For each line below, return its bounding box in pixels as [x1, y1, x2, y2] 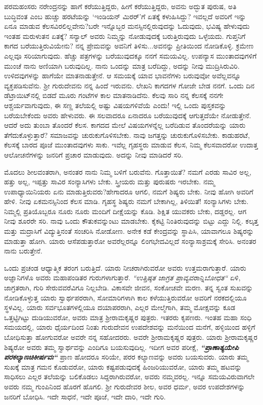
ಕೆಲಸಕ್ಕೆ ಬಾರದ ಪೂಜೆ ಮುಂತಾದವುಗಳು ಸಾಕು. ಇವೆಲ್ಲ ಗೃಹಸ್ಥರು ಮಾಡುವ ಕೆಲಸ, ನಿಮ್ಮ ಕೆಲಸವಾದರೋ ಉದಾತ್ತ [4, 139, 258, 150]
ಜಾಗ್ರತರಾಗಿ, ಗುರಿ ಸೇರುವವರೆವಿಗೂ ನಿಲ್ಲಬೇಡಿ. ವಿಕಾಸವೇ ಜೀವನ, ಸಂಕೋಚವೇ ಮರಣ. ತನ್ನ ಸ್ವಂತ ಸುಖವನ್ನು [4, 282, 253, 293]
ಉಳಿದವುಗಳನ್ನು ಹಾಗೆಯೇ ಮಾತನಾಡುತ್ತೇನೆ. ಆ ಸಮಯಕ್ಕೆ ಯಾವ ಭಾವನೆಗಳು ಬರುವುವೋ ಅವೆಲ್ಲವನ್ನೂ [4, 70, 241, 81]
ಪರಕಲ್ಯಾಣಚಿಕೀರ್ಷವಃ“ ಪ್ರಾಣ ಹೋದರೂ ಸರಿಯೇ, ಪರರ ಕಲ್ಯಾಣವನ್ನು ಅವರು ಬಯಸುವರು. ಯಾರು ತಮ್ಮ [4, 351, 249, 362]
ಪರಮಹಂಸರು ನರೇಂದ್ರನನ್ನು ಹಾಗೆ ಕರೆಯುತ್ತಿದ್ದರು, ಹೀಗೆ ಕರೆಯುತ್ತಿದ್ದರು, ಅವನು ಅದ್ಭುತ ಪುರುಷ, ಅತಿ [4, 1, 237, 11]
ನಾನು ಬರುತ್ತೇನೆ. [4, 245, 42, 256]
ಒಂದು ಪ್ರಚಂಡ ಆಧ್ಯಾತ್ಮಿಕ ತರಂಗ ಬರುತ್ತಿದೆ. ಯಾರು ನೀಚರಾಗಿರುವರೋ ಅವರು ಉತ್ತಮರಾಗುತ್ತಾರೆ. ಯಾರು [4, 262, 246, 273]
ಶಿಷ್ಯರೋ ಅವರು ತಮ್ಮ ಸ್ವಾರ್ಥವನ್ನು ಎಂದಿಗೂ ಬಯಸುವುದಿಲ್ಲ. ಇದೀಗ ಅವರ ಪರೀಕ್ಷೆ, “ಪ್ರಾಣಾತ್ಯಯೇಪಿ [4, 341, 239, 352]
